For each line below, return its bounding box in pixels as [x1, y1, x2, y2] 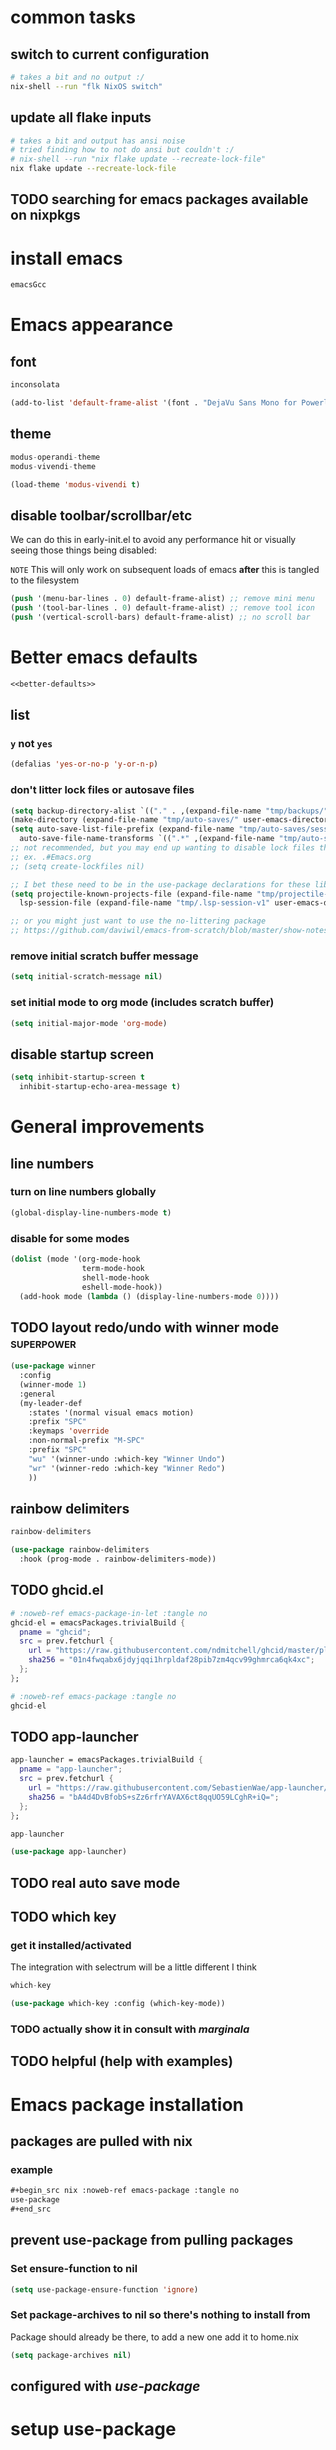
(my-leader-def [19, 1398, 83, 1408]
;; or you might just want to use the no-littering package [10, 916, 267, 926]
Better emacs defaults [10, 646, 198, 669]
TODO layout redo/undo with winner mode [10, 1319, 280, 1336]
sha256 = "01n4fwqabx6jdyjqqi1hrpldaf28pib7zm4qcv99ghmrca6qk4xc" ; [28, 1655, 315, 1665]
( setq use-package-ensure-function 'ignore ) [10, 2284, 199, 2295]
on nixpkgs [10, 207, 81, 224]
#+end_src [10, 2204, 52, 2215]
